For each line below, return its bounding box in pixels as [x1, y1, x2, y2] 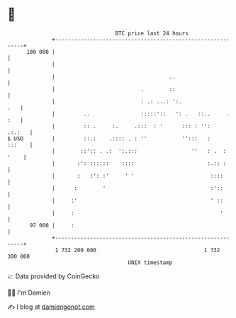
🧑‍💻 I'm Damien [7, 288, 51, 297]
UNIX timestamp [128, 259, 173, 266]
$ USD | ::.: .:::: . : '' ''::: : [7, 135, 211, 142]
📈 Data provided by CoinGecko [7, 272, 100, 280]
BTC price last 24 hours [115, 30, 189, 37]
